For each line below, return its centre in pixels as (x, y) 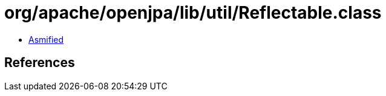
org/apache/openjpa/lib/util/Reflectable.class (193, 13)
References (40, 63)
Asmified (46, 39)
